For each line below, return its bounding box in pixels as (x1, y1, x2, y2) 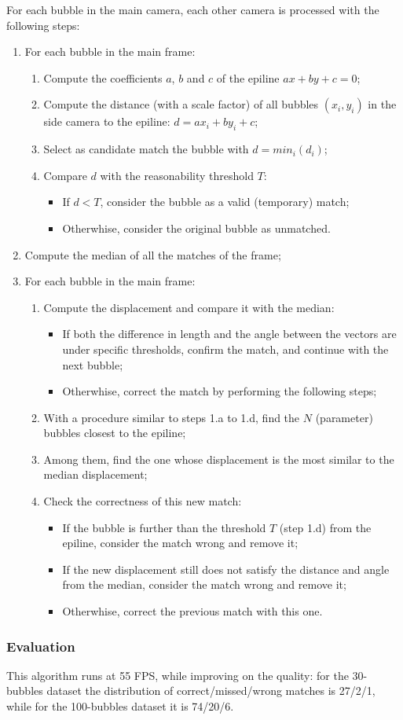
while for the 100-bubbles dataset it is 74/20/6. (6, 698, 234, 714)
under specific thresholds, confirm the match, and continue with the (62, 340, 389, 357)
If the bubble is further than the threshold (62, 519, 266, 535)
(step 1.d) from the (279, 519, 372, 535)
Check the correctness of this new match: (43, 493, 242, 509)
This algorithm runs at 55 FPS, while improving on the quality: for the (6, 667, 349, 683)
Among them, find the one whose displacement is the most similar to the (43, 450, 394, 467)
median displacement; (43, 466, 148, 483)
